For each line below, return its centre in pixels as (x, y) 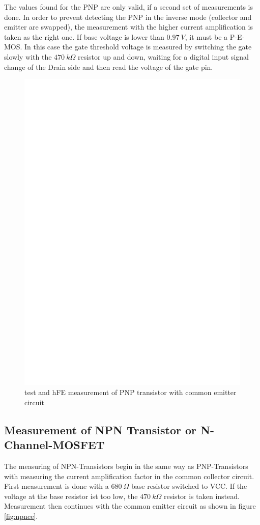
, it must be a (206, 36)
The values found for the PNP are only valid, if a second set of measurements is (128, 7)
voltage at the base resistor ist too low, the (71, 496)
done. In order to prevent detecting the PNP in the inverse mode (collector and (128, 17)
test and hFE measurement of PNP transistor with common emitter (131, 392)
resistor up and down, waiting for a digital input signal (163, 56)
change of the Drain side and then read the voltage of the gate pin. (109, 67)
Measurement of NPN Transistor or (100, 429)
